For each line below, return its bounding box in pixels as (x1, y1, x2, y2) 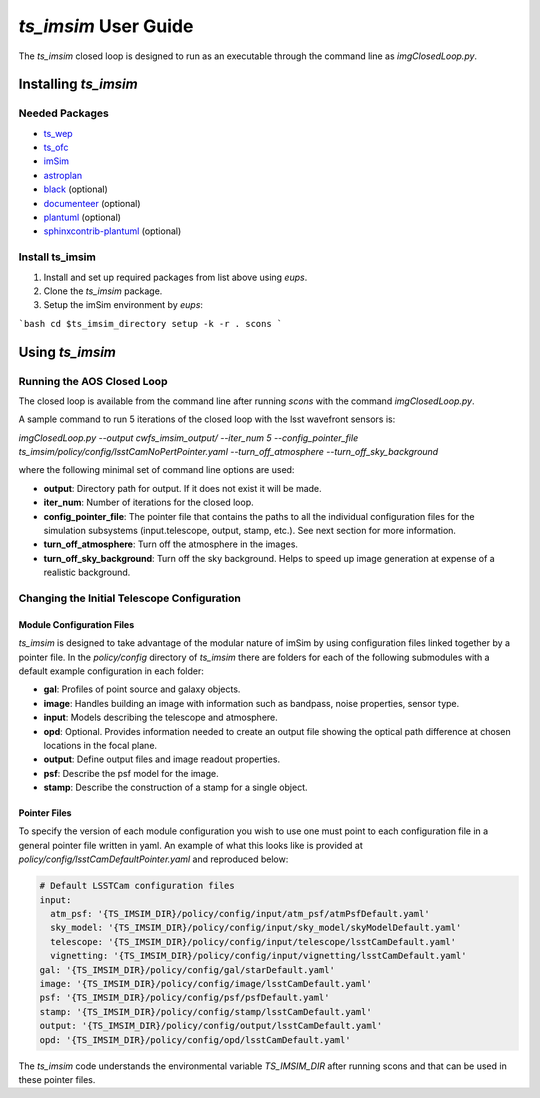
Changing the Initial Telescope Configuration (18, 591, 242, 605)
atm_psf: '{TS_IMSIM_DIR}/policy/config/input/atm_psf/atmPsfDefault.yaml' (50, 908, 430, 919)
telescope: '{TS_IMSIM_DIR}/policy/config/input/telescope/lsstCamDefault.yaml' (50, 936, 457, 947)
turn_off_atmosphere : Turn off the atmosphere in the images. (43, 538, 299, 550)
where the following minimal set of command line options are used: (18, 464, 295, 476)
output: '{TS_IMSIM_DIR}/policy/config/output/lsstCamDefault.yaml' (39, 1020, 383, 1032)
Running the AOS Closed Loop (18, 374, 168, 388)
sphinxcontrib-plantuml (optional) (43, 225, 182, 237)
